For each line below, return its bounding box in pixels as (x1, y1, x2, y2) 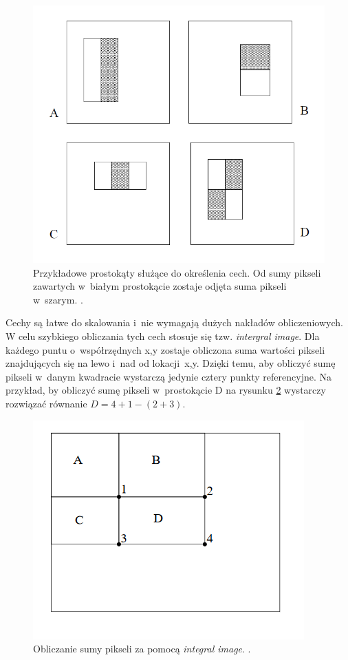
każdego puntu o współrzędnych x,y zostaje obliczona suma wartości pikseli (6, 342, 325, 356)
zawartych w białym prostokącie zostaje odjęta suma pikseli (33, 279, 287, 293)
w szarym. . (33, 292, 83, 306)
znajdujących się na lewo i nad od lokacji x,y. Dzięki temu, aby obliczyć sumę (6, 356, 336, 370)
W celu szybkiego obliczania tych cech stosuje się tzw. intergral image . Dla (6, 329, 320, 343)
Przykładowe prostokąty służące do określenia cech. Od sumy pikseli (33, 265, 321, 279)
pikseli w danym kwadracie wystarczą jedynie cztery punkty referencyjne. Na (6, 369, 332, 383)
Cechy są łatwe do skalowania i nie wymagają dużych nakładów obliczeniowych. (6, 315, 343, 330)
